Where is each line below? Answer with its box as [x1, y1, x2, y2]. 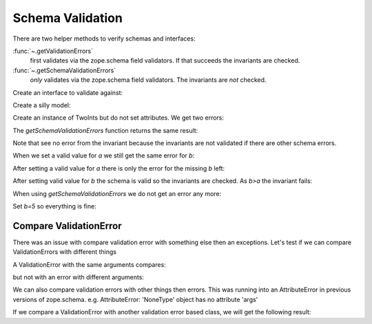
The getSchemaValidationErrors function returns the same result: [12, 126, 198, 134]
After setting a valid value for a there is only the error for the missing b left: [12, 164, 225, 172]
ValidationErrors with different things [12, 248, 117, 256]
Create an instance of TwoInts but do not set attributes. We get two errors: [12, 114, 224, 122]
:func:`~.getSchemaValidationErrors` [12, 66, 116, 74]
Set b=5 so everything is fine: [12, 202, 96, 210]
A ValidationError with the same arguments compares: [12, 260, 167, 268]
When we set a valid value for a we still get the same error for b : [12, 151, 195, 160]
